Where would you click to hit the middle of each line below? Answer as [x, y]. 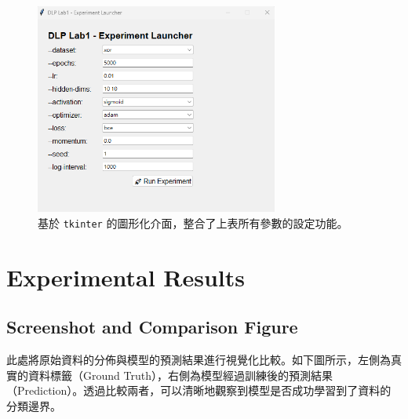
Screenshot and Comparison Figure [152, 327]
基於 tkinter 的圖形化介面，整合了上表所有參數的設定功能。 [193, 222]
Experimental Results [126, 277]
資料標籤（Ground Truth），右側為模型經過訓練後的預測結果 [180, 375]
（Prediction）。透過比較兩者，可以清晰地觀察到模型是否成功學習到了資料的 [199, 390]
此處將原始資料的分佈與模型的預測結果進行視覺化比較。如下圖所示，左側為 [199, 359]
